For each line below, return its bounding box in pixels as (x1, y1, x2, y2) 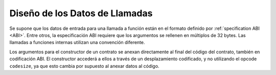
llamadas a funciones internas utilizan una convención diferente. (9, 40, 145, 46)
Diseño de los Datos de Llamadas (9, 8, 153, 19)
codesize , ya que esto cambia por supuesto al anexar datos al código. (9, 63, 159, 69)
